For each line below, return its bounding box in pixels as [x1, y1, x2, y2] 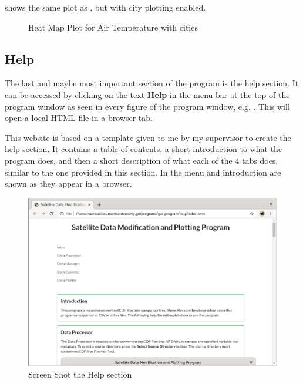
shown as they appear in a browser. [5, 177, 132, 190]
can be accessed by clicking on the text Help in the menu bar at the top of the [5, 88, 290, 100]
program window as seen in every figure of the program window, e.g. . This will [5, 100, 290, 112]
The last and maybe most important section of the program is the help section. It [5, 77, 299, 89]
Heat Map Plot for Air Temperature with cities [28, 21, 198, 33]
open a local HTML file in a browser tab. [5, 112, 153, 124]
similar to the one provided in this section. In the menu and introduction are [5, 166, 281, 178]
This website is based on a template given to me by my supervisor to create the [5, 131, 291, 143]
